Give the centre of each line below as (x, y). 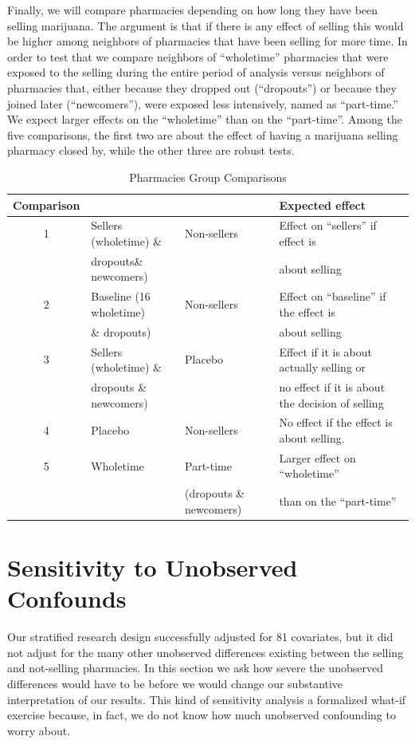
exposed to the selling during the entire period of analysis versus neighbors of (196, 72)
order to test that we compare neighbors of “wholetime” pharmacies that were (198, 56)
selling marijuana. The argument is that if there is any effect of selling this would (206, 25)
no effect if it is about (332, 386)
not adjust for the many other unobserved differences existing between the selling (206, 652)
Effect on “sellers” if (328, 225)
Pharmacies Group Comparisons (208, 177)
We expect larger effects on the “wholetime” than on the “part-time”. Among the (205, 119)
